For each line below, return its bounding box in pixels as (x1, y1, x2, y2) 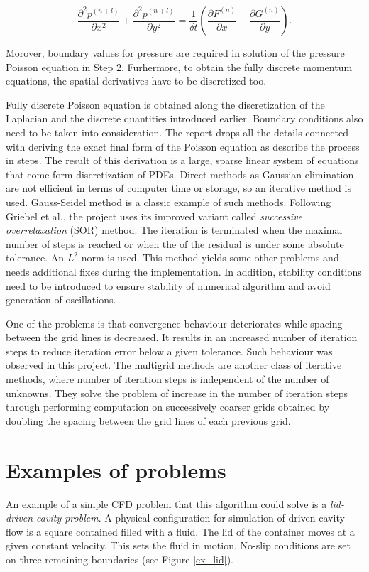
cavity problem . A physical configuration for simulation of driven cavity (36, 510, 345, 525)
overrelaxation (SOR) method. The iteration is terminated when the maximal (6, 222, 343, 237)
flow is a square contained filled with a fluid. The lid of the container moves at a (6, 524, 355, 539)
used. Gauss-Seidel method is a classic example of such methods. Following (6, 194, 331, 209)
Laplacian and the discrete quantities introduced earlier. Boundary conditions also (6, 111, 363, 126)
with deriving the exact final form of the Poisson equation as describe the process (6, 139, 360, 153)
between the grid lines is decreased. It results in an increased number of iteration (6, 330, 358, 345)
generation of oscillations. (6, 292, 116, 307)
